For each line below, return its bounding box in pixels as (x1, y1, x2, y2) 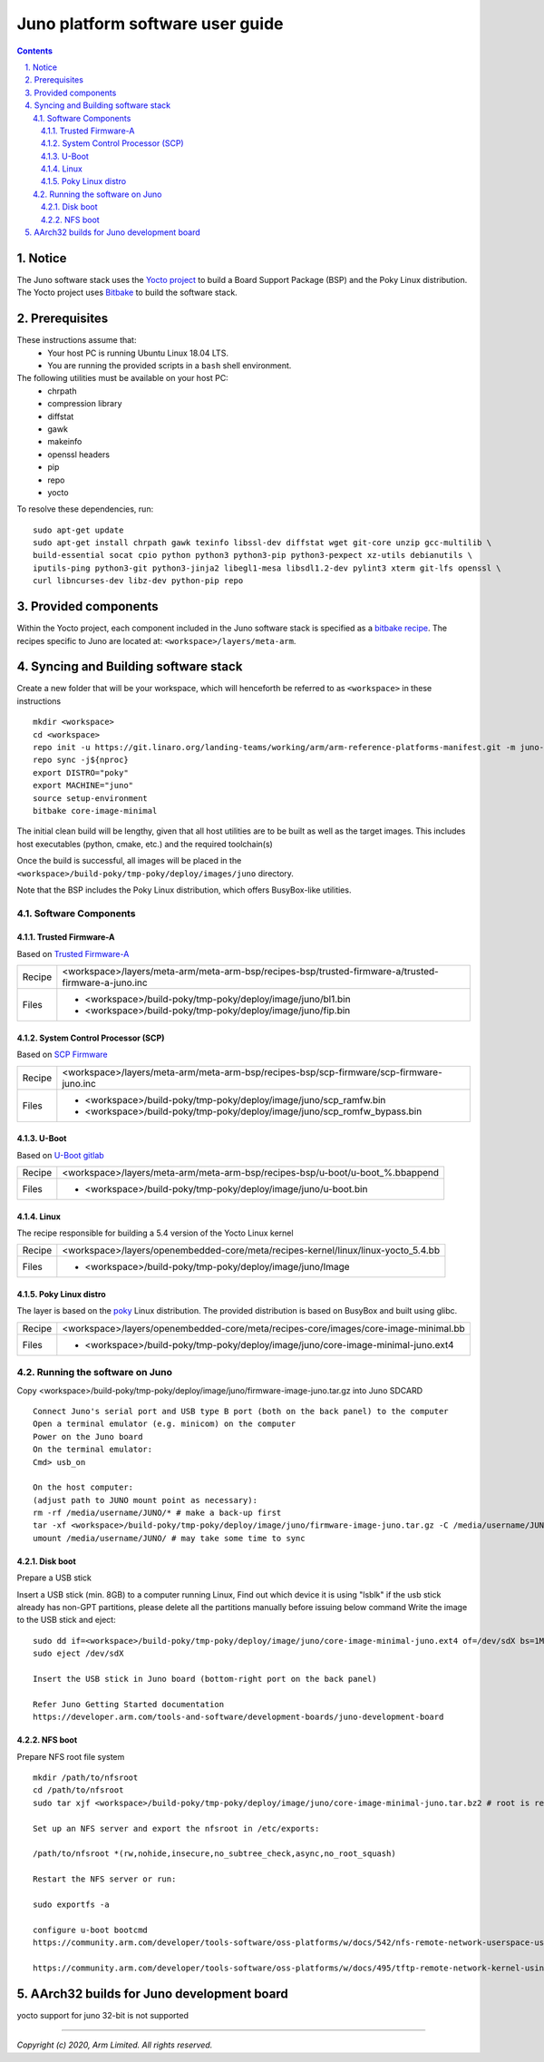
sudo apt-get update (33, 524, 124, 535)
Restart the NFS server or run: (33, 1874, 177, 1884)
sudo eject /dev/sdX (33, 1648, 124, 1659)
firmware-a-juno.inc (62, 976, 149, 989)
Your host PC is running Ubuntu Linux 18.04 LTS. (47, 347, 228, 358)
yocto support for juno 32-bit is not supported (16, 2009, 189, 2020)
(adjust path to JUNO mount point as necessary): (33, 1495, 258, 1505)
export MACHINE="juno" (33, 780, 134, 791)
